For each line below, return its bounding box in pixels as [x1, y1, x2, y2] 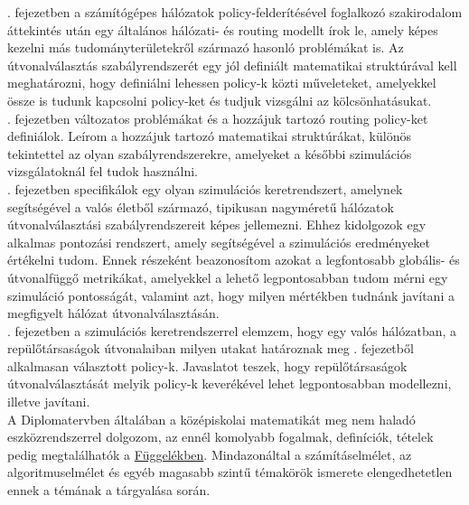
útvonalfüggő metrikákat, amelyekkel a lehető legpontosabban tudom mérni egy [7, 267, 448, 286]
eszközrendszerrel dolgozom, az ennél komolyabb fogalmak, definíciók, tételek [7, 427, 434, 446]
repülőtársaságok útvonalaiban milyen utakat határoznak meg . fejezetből [7, 339, 414, 358]
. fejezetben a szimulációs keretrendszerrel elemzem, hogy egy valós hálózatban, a [7, 321, 456, 340]
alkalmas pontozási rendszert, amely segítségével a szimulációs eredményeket [7, 232, 431, 251]
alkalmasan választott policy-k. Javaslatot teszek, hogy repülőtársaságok [7, 356, 408, 375]
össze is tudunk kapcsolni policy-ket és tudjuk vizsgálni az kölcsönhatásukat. [7, 90, 432, 109]
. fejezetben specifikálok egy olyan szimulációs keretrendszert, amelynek [7, 179, 403, 198]
